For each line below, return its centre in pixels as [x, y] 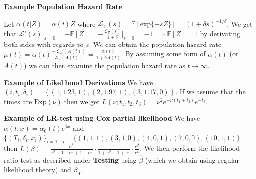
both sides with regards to [44, 44]
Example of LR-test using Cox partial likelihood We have [102, 118]
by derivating [220, 33]
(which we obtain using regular [192, 159]
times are [18, 101]
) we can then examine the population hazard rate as [104, 66]
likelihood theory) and [38, 169]
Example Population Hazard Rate [63, 6]
